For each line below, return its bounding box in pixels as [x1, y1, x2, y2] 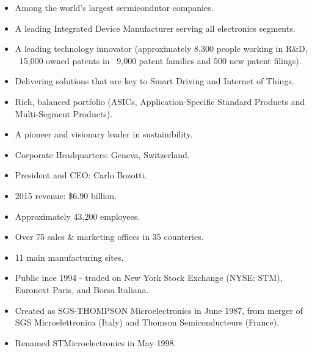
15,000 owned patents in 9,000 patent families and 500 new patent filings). [19, 54, 302, 67]
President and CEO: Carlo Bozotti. [15, 169, 147, 181]
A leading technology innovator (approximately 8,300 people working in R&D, [15, 42, 308, 55]
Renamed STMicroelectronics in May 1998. [15, 336, 176, 349]
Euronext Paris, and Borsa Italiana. [15, 283, 149, 296]
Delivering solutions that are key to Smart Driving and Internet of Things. [15, 75, 294, 87]
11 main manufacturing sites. [15, 250, 124, 263]
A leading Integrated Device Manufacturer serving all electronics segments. [15, 21, 296, 34]
